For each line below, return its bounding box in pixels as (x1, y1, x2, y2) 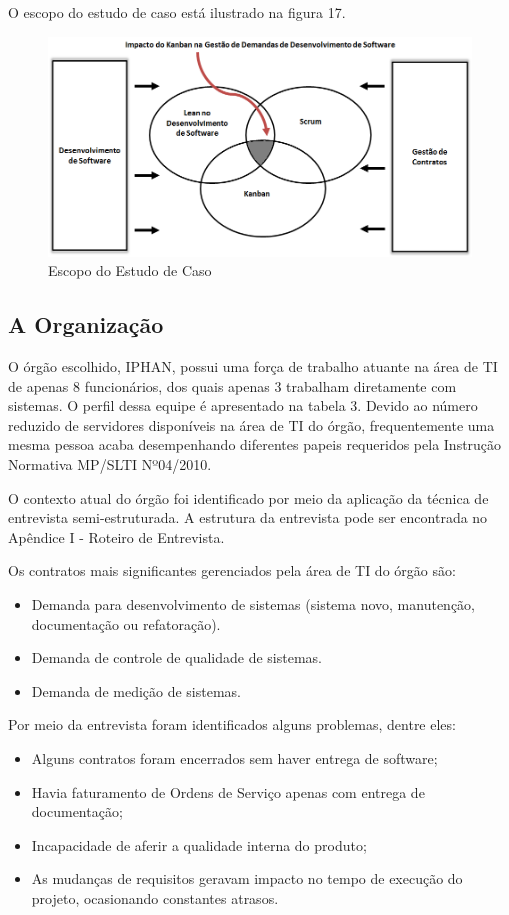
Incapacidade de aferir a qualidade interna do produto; (31, 834, 367, 855)
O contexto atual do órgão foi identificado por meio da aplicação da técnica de (8, 487, 489, 508)
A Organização (8, 309, 164, 340)
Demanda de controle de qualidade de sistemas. (31, 647, 322, 668)
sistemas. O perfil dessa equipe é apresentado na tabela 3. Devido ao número (8, 395, 478, 416)
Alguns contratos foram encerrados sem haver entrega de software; (31, 747, 438, 768)
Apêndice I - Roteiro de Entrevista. (8, 526, 225, 547)
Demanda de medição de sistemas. (31, 680, 242, 701)
